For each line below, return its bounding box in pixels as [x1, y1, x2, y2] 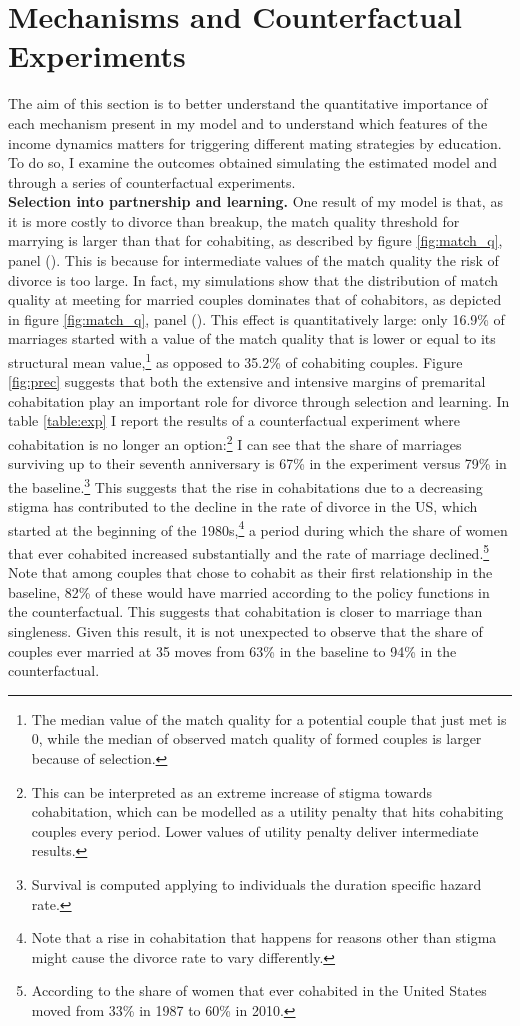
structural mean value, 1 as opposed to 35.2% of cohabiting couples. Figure [8, 349, 463, 372]
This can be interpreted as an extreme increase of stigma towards [31, 781, 433, 802]
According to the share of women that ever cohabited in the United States [31, 980, 487, 1001]
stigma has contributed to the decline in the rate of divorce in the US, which [8, 496, 478, 517]
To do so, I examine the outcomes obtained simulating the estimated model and [8, 152, 498, 173]
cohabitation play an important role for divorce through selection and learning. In [8, 390, 510, 411]
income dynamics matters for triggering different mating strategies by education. [8, 132, 502, 153]
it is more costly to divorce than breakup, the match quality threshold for [8, 210, 460, 231]
